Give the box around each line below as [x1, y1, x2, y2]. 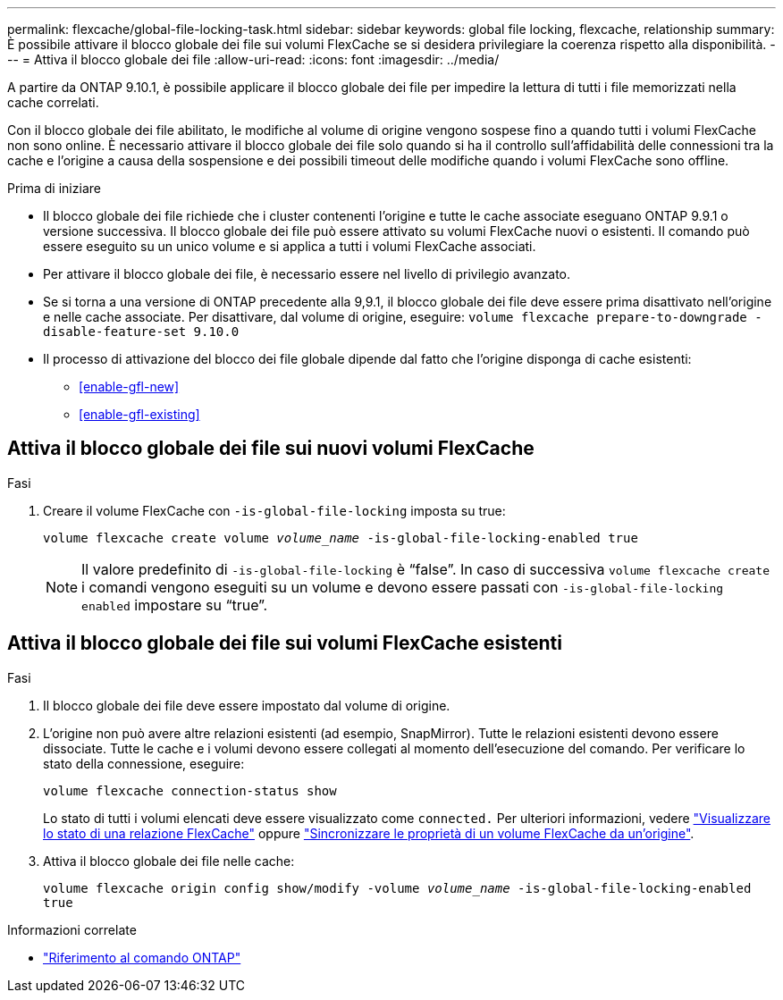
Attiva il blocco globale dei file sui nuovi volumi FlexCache [7, 437, 535, 460]
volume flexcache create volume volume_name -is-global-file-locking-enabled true [43, 530, 638, 545]
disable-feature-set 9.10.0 [43, 324, 240, 339]
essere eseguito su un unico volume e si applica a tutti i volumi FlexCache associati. [43, 239, 536, 254]
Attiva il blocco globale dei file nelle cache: [43, 853, 295, 869]
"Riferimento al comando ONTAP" [43, 949, 241, 965]
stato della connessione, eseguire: [43, 755, 245, 771]
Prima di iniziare [7, 181, 101, 196]
